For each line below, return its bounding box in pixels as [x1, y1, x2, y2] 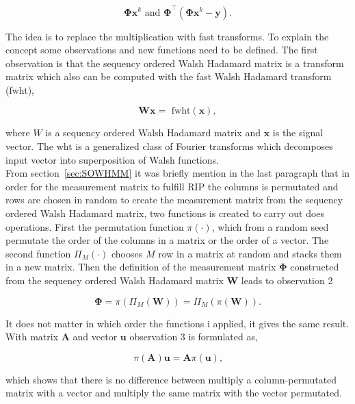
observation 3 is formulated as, [129, 329, 258, 344]
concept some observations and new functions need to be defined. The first [5, 42, 318, 57]
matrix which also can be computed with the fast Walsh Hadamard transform [5, 69, 332, 84]
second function [5, 246, 71, 260]
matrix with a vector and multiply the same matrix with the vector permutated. [5, 386, 342, 400]
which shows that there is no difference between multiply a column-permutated [5, 372, 337, 386]
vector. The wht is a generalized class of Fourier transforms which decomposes [5, 139, 333, 153]
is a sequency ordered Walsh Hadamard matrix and [45, 125, 261, 140]
